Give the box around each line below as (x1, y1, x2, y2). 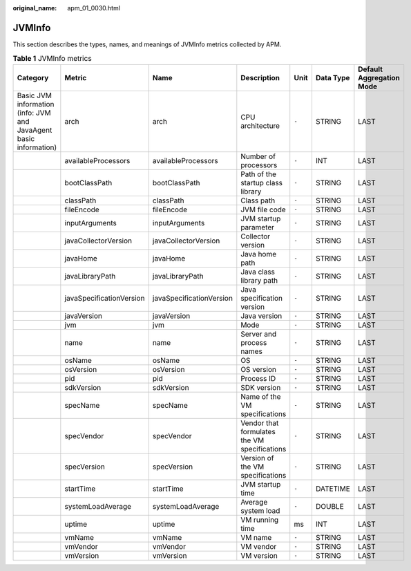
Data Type (315, 73, 350, 82)
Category (17, 73, 49, 82)
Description (240, 73, 280, 82)
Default (358, 64, 383, 74)
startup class (240, 178, 283, 187)
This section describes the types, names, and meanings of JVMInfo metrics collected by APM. (12, 40, 282, 48)
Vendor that (240, 418, 279, 428)
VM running (240, 515, 279, 525)
